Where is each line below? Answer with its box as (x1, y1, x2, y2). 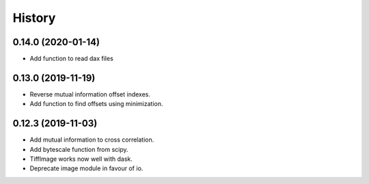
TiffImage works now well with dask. (29, 155, 133, 163)
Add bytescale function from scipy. (29, 145, 129, 153)
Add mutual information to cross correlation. (29, 135, 154, 144)
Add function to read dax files (29, 55, 114, 63)
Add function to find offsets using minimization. (29, 100, 163, 108)
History (12, 10, 56, 25)
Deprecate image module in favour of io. (29, 164, 143, 172)
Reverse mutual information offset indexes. (29, 90, 150, 98)
